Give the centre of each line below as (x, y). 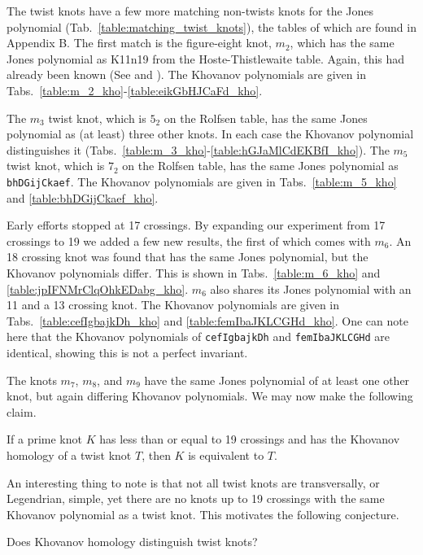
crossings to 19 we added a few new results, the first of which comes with (189, 240)
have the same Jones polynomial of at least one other (277, 380)
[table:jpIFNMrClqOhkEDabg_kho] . (98, 288)
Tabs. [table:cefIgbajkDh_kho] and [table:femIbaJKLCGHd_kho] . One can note (207, 320)
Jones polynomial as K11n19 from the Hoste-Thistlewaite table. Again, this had (206, 58)
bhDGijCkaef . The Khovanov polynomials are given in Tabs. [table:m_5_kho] (202, 181)
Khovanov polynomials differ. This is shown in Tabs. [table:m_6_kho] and (194, 272)
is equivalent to (226, 454)
